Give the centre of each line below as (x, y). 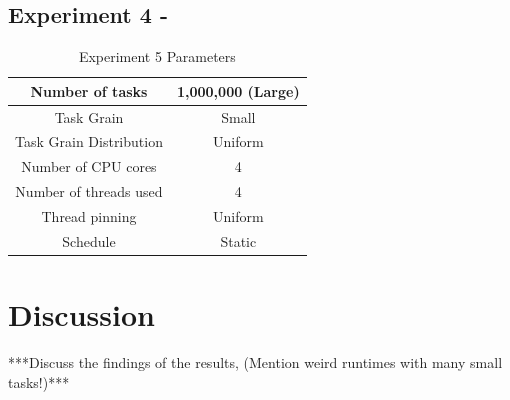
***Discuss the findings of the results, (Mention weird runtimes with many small (255, 362)
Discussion (81, 314)
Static (238, 240)
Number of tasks (89, 90)
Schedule (89, 240)
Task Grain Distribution (89, 141)
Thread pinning (89, 216)
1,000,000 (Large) (238, 90)
